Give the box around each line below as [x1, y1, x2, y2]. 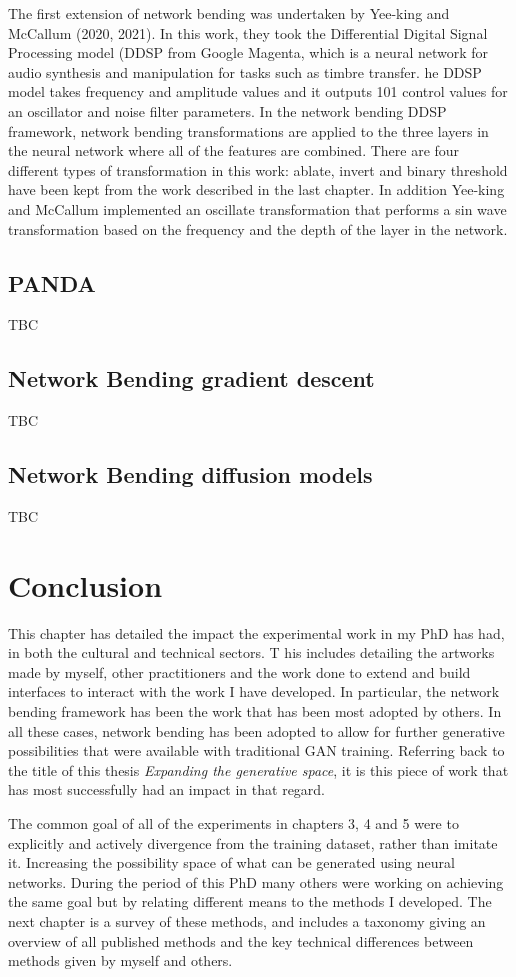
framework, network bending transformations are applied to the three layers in [8, 120, 489, 141]
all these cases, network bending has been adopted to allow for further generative [8, 720, 505, 741]
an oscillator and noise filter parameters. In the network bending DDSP [8, 100, 447, 121]
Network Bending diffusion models [8, 459, 373, 490]
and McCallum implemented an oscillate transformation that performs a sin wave [8, 198, 507, 219]
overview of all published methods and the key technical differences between [8, 930, 474, 951]
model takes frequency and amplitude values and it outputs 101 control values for [8, 81, 508, 102]
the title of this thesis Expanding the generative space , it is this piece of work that [8, 759, 509, 780]
